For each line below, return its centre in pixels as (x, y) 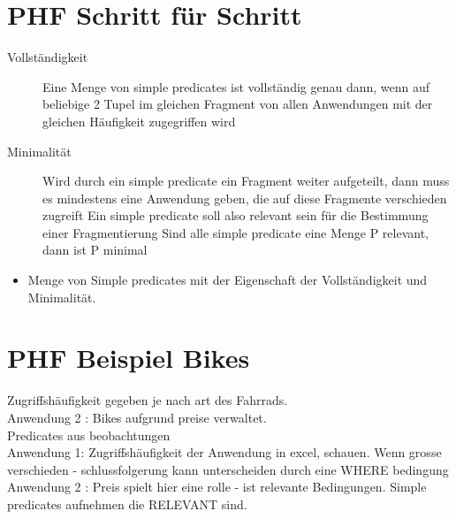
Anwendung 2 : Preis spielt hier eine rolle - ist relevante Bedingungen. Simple (217, 487)
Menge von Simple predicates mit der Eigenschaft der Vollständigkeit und (228, 280)
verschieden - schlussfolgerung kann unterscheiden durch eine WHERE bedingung (228, 469)
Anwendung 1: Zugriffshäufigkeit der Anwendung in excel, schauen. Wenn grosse (224, 452)
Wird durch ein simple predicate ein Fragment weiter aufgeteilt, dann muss (246, 181)
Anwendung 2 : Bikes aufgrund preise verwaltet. (137, 417)
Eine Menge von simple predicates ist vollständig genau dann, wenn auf (236, 86)
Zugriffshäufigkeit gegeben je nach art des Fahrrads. (148, 400)
